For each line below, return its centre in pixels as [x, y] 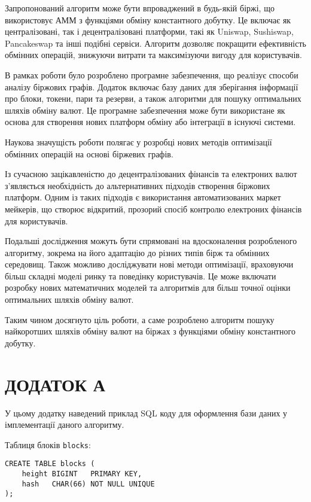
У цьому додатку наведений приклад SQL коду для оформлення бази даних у [146, 413]
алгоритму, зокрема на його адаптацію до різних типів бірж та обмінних [137, 252]
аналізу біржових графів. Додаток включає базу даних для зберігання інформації [152, 86]
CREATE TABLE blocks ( [50, 464]
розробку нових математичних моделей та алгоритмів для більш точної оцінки [148, 287]
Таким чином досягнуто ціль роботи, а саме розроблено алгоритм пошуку [140, 319]
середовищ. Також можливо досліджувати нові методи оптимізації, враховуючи [149, 264]
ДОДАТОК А [55, 384]
